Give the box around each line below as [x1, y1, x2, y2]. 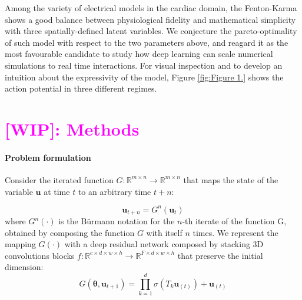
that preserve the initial [177, 249, 263, 261]
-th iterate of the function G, [182, 215, 287, 227]
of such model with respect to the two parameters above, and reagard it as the [5, 36, 288, 48]
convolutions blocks [5, 249, 75, 261]
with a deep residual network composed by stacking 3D [64, 238, 264, 250]
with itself [146, 226, 182, 238]
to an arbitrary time [78, 185, 151, 197]
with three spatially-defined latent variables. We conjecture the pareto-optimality [5, 25, 297, 37]
